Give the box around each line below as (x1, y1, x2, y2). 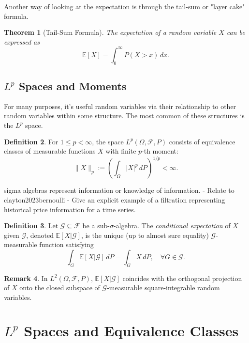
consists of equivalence (169, 136, 235, 146)
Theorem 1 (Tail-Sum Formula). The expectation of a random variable (4, 27, 217, 37)
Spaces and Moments (18, 78, 127, 94)
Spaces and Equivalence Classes (24, 320, 239, 340)
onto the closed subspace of (19, 282, 100, 293)
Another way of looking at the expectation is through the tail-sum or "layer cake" (4, 1, 245, 11)
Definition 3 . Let (4, 220, 59, 231)
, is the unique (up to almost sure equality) (81, 230, 209, 240)
